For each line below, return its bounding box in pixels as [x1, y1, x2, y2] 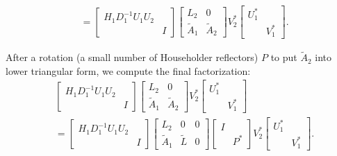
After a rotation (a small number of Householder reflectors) [6, 50, 258, 64]
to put [270, 50, 297, 64]
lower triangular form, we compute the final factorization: [6, 63, 251, 78]
